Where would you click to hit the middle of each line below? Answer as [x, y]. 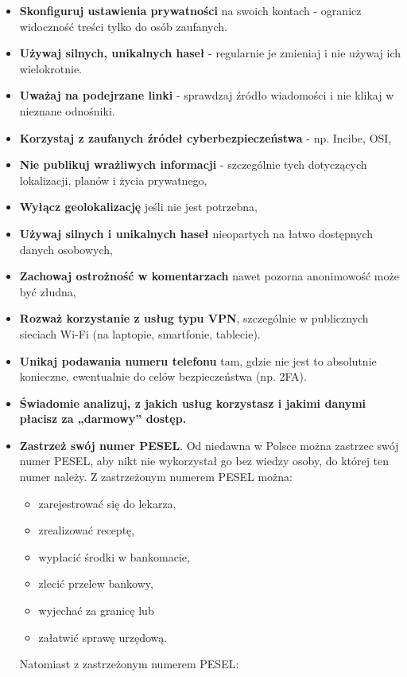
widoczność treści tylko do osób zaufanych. [123, 26]
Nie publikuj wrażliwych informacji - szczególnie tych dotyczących [193, 164]
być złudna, [48, 291]
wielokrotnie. [51, 68]
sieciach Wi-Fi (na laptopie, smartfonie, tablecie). [140, 333]
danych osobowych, [66, 249]
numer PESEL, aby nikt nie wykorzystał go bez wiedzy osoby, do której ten [204, 461]
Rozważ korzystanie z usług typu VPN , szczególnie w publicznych [194, 318]
